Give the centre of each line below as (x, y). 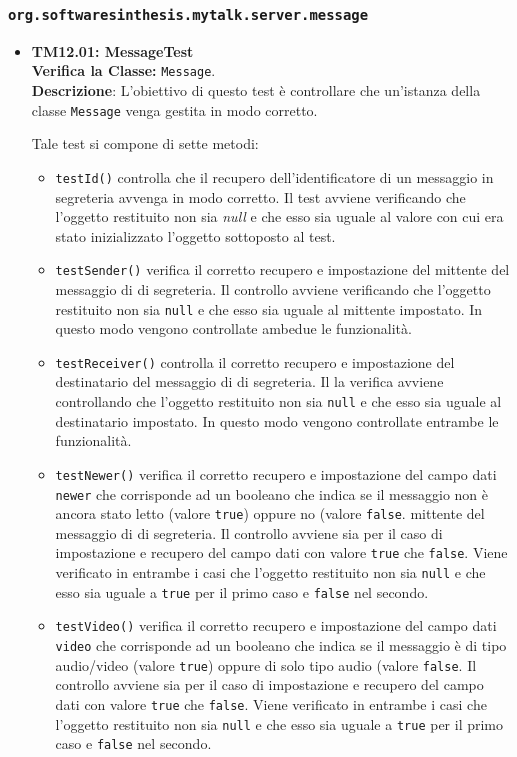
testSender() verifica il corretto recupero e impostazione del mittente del (282, 269)
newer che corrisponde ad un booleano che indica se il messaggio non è (272, 493)
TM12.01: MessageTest (112, 50)
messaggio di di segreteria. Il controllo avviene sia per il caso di (249, 532)
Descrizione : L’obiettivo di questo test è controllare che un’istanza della (256, 90)
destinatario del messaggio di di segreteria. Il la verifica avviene (249, 381)
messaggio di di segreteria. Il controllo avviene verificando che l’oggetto (273, 288)
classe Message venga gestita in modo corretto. (174, 109)
